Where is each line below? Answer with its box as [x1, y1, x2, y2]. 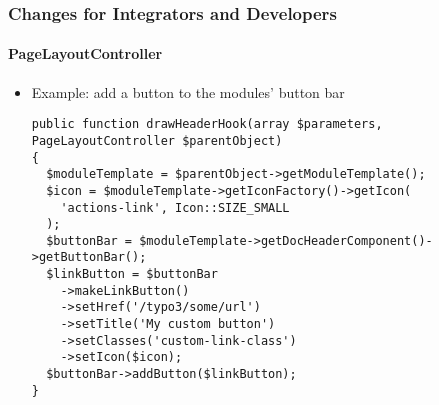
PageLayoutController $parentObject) [31, 133, 283, 148]
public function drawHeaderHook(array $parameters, [31, 117, 383, 132]
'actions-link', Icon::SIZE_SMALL [60, 200, 290, 215]
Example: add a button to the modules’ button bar [31, 81, 345, 102]
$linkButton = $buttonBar [46, 267, 218, 282]
